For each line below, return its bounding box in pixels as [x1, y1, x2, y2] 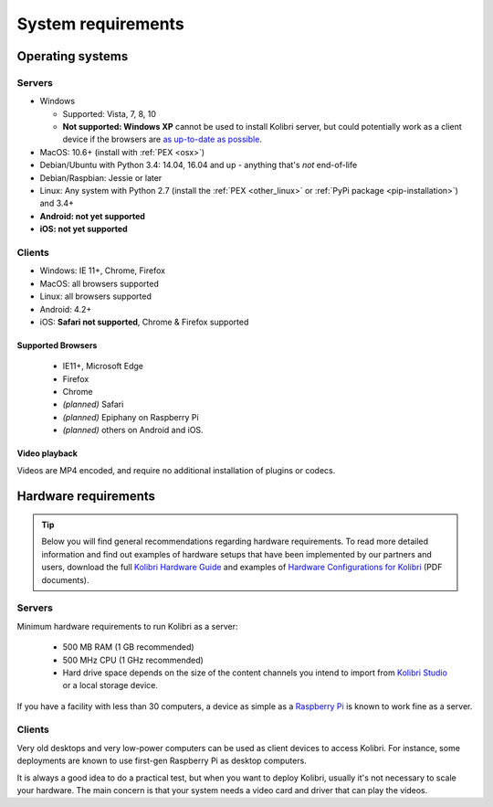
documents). [41, 574, 89, 585]
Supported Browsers [16, 339, 98, 351]
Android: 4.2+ [39, 303, 92, 314]
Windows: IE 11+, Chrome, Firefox [39, 265, 166, 276]
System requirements [16, 14, 184, 34]
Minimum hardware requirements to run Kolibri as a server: [16, 621, 238, 632]
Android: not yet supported [39, 210, 146, 221]
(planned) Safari [62, 398, 124, 410]
